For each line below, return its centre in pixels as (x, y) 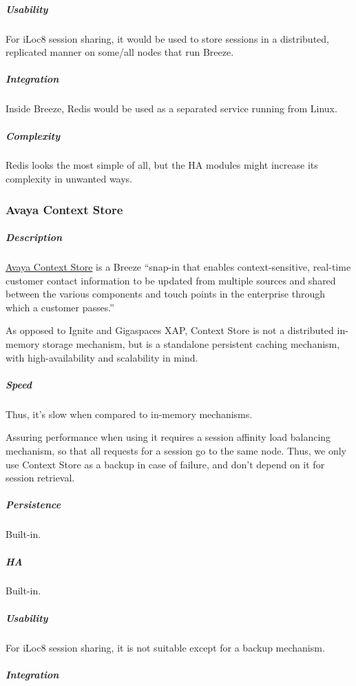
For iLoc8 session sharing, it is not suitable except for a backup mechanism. (165, 647)
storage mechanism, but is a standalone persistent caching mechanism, (191, 344)
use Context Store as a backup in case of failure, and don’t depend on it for (165, 464)
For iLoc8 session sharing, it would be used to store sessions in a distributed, (167, 38)
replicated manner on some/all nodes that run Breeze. (120, 52)
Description (34, 237)
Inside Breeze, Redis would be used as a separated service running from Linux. (171, 108)
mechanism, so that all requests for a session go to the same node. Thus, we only (176, 450)
